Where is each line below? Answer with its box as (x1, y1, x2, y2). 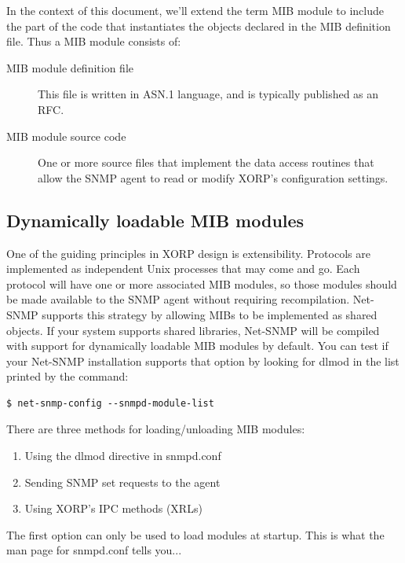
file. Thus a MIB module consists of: (6, 33, 181, 50)
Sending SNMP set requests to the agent (24, 473, 221, 490)
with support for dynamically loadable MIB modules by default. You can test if (6, 337, 389, 354)
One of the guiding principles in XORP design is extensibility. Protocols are (6, 245, 370, 261)
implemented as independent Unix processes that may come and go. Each (6, 260, 360, 277)
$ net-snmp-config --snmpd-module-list (6, 397, 214, 409)
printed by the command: (6, 368, 129, 385)
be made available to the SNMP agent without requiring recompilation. (6, 291, 350, 307)
